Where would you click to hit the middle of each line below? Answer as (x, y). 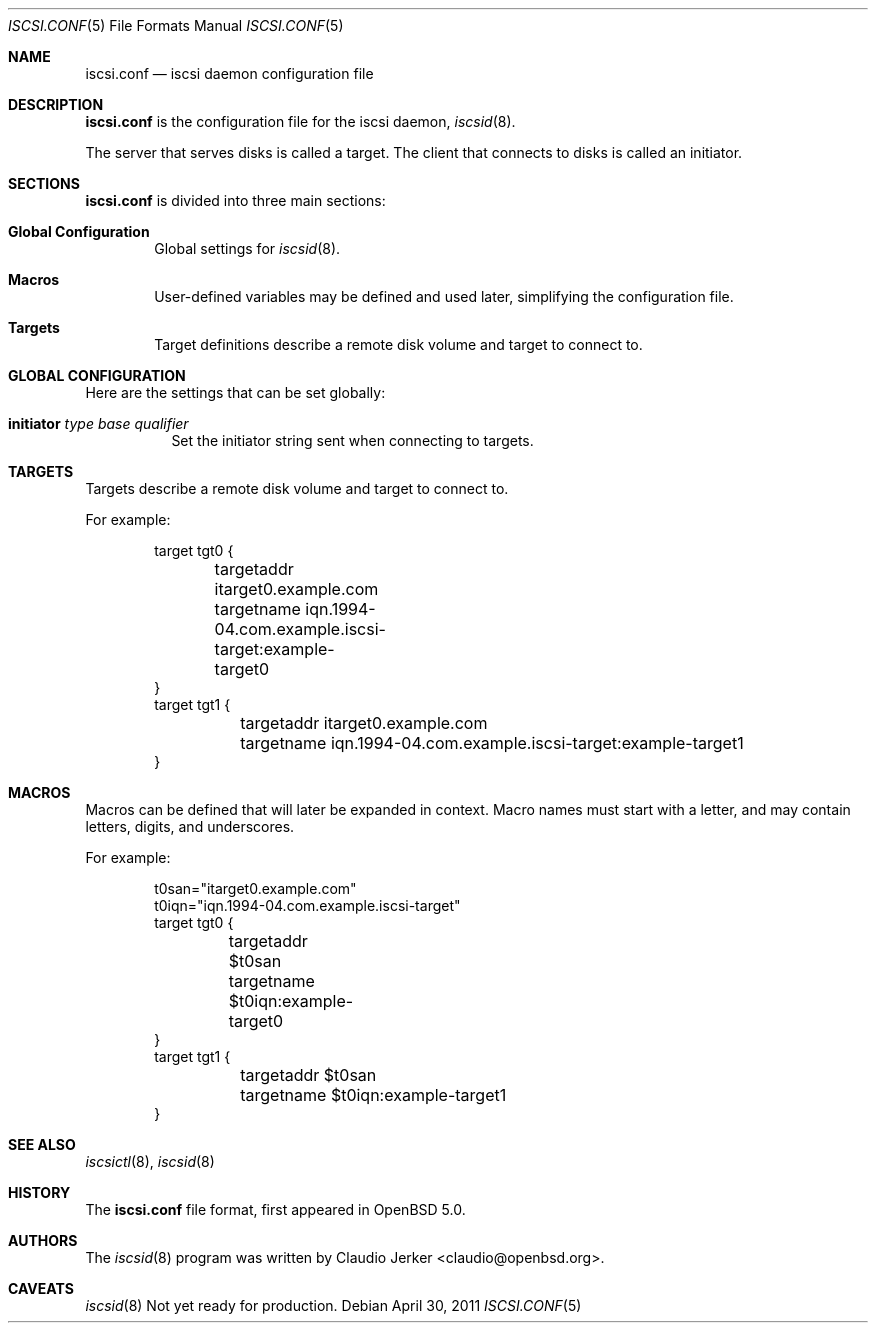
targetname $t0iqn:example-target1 (373, 1095)
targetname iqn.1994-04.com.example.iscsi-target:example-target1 (492, 743)
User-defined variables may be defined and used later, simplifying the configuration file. (444, 296)
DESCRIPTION (56, 104)
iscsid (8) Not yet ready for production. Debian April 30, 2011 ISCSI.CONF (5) (333, 1305)
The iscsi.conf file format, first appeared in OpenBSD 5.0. (275, 1209)
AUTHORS (43, 1240)
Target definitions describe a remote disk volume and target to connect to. (398, 344)
